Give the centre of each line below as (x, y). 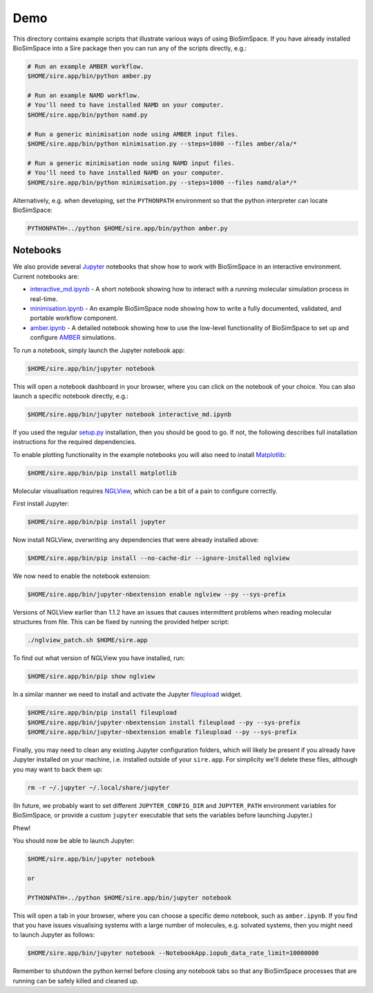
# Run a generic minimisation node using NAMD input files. (131, 163)
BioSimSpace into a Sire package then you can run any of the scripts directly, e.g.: (130, 48)
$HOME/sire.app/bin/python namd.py (87, 115)
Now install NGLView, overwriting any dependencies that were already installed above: (136, 540)
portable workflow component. (74, 318)
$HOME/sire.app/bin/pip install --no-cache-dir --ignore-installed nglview (159, 558)
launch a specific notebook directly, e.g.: (71, 396)
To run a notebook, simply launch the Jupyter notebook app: (99, 350)
